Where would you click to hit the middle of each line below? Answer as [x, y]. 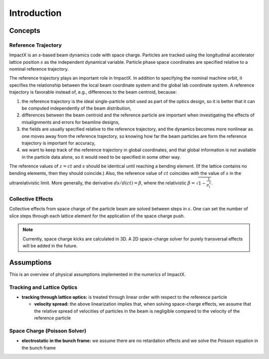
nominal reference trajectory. [39, 69]
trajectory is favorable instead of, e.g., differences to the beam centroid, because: [93, 92]
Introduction [35, 13]
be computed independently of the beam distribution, [76, 108]
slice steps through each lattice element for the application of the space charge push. [97, 216]
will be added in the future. [50, 245]
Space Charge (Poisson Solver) [48, 331]
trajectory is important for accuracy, [59, 143]
